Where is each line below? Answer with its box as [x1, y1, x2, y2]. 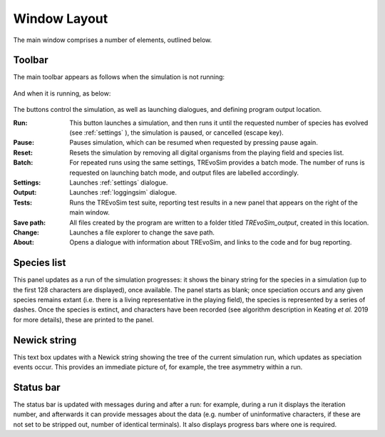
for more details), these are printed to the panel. [13, 315, 155, 324]
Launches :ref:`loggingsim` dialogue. [69, 188, 178, 197]
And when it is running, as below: [13, 89, 111, 98]
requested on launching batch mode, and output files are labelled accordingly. [69, 168, 299, 177]
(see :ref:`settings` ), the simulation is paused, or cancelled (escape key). [69, 128, 284, 137]
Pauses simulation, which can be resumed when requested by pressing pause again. [69, 138, 319, 147]
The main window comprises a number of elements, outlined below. [13, 36, 212, 44]
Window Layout [13, 11, 108, 26]
